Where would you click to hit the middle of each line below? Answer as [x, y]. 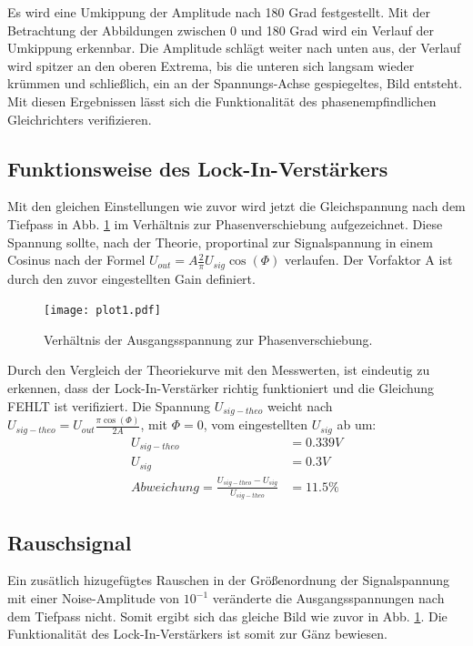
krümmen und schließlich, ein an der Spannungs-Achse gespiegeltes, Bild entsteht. [235, 83]
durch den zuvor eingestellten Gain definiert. [131, 278]
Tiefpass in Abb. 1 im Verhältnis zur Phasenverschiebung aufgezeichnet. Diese [225, 223]
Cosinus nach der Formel [76, 260]
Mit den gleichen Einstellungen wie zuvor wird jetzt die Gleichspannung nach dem [236, 206]
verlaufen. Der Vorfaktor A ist [368, 260]
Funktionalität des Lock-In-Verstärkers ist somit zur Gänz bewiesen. [197, 634]
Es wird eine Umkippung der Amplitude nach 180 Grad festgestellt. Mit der [219, 12]
